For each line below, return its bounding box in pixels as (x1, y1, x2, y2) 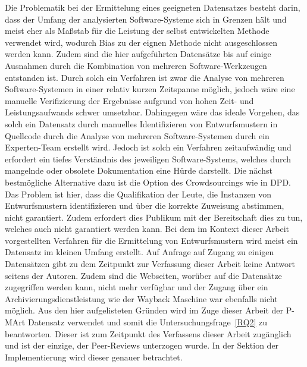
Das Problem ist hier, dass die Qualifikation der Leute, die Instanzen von (5, 187, 271, 200)
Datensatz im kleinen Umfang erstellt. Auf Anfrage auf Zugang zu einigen (5, 246, 274, 258)
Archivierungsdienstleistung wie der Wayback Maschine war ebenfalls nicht (5, 292, 278, 305)
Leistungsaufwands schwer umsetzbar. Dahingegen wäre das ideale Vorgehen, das (5, 106, 300, 118)
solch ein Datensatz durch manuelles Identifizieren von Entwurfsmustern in (5, 117, 278, 130)
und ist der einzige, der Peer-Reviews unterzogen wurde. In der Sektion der (5, 339, 279, 352)
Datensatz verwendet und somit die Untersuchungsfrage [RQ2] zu (27, 316, 268, 328)
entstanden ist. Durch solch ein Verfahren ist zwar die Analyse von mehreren (5, 71, 284, 83)
